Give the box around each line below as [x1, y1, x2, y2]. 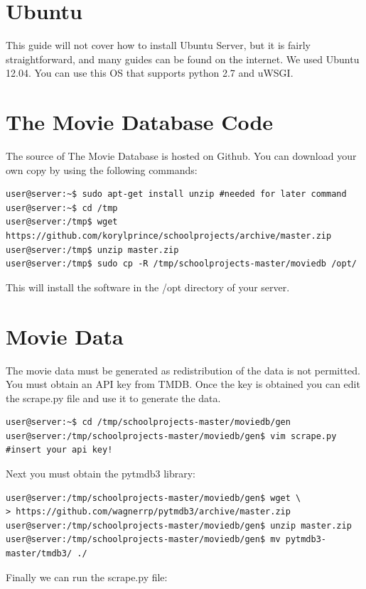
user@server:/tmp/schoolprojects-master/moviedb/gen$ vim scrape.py [6, 431, 337, 441]
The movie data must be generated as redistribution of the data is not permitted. [6, 362, 361, 377]
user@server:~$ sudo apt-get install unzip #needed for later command [6, 189, 347, 200]
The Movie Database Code [6, 107, 274, 136]
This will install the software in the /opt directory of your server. [6, 279, 290, 294]
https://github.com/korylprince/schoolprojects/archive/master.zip [6, 231, 332, 241]
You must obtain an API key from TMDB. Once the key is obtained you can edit [6, 377, 360, 391]
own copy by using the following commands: [6, 162, 198, 177]
